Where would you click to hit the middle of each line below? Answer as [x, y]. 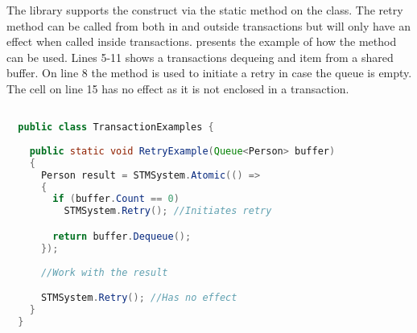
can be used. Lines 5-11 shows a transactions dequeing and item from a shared [200, 57]
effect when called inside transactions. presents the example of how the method [202, 41]
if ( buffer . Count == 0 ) [116, 199]
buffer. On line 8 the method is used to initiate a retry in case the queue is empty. [209, 73]
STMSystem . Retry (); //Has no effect [139, 298]
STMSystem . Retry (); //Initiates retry [168, 211]
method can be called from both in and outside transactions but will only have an [209, 25]
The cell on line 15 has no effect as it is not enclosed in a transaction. [178, 88]
